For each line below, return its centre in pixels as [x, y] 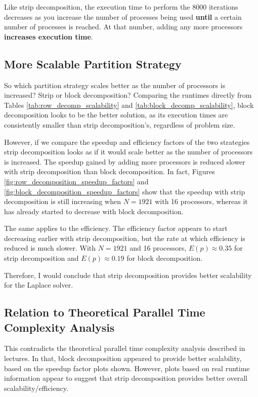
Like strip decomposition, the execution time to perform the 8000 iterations [121, 7]
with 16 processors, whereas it [201, 201]
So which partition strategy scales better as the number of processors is [115, 85]
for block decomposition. [165, 258]
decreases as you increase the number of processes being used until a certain [123, 16]
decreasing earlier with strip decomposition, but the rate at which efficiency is [125, 238]
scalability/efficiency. [36, 388]
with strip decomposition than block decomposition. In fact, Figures [110, 171]
